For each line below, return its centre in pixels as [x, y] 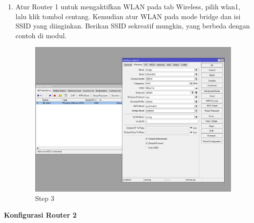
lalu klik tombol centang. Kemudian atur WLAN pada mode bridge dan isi [128, 16]
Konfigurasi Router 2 [40, 214]
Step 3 [45, 198]
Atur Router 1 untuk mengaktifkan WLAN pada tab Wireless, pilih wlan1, [128, 6]
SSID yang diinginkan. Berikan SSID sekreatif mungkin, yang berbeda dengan [133, 26]
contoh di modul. [41, 35]
